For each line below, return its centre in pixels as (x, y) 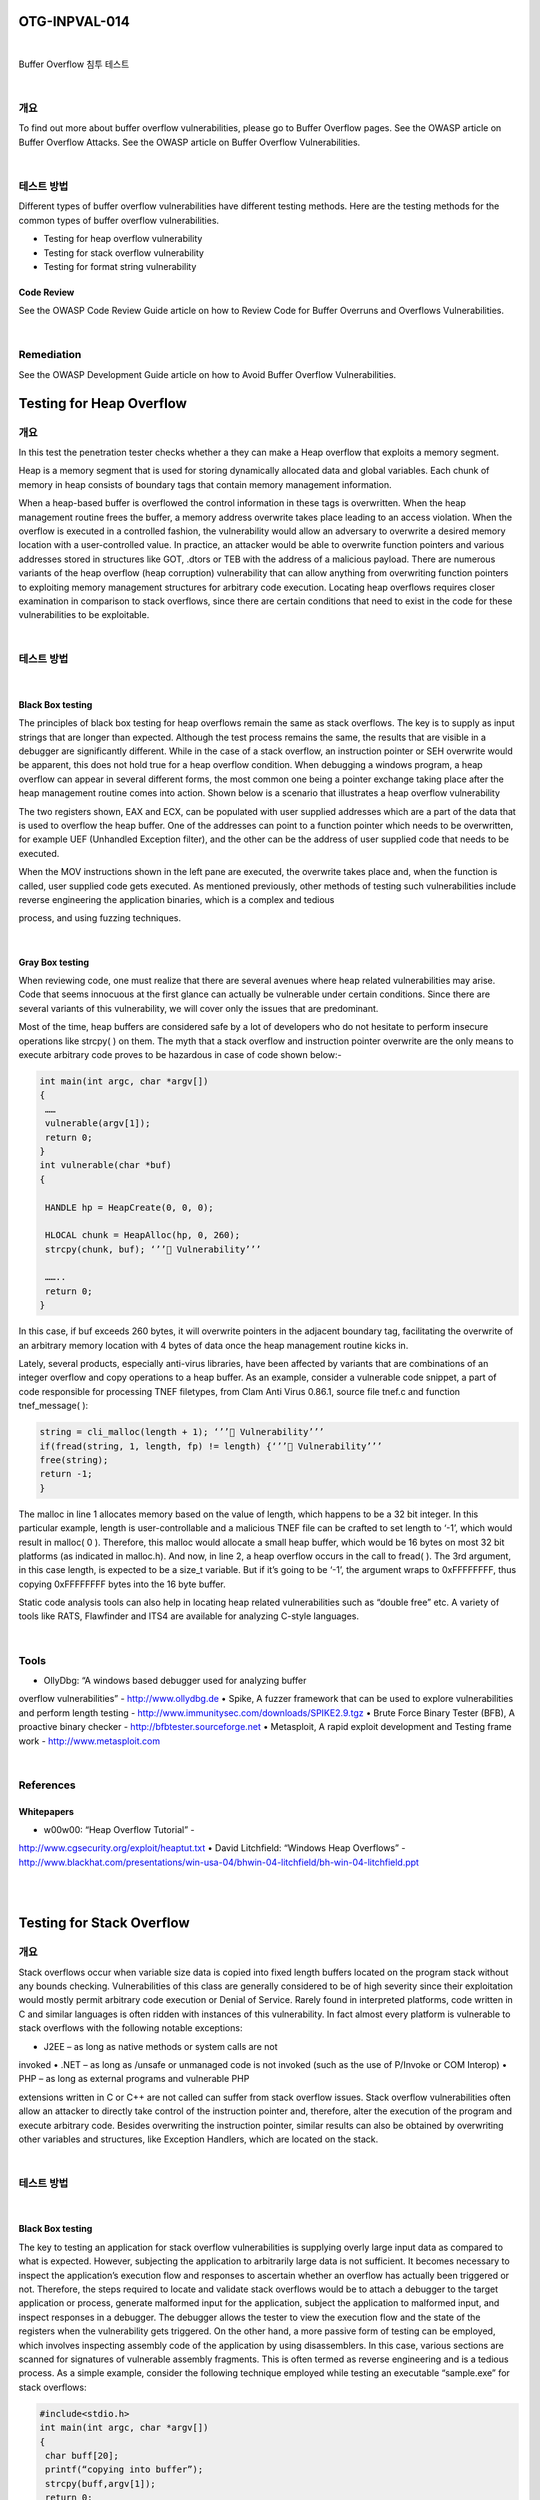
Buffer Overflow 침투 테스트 (74, 64)
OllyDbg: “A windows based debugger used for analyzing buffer (175, 1680)
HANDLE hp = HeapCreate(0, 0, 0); (129, 1207)
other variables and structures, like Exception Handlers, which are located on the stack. (198, 2139)
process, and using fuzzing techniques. (100, 918)
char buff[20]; (82, 2455)
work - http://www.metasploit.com (89, 1741)
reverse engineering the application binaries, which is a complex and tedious (176, 899)
